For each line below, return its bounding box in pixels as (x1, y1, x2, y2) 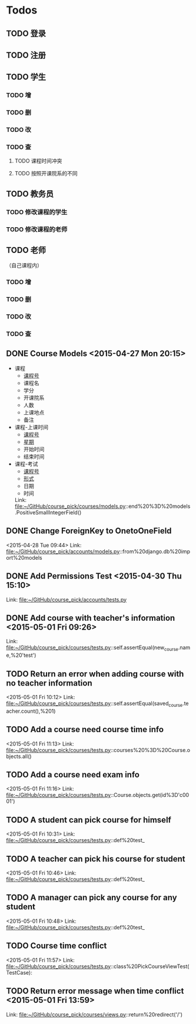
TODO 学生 (6, 72, 46, 82)
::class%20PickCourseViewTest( (111, 963, 190, 970)
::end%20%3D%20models (125, 503, 191, 510)
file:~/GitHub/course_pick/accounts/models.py (6, 548, 120, 555)
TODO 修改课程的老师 (6, 225, 68, 233)
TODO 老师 (6, 245, 46, 255)
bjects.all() (6, 753, 32, 760)
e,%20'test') (6, 651, 36, 659)
